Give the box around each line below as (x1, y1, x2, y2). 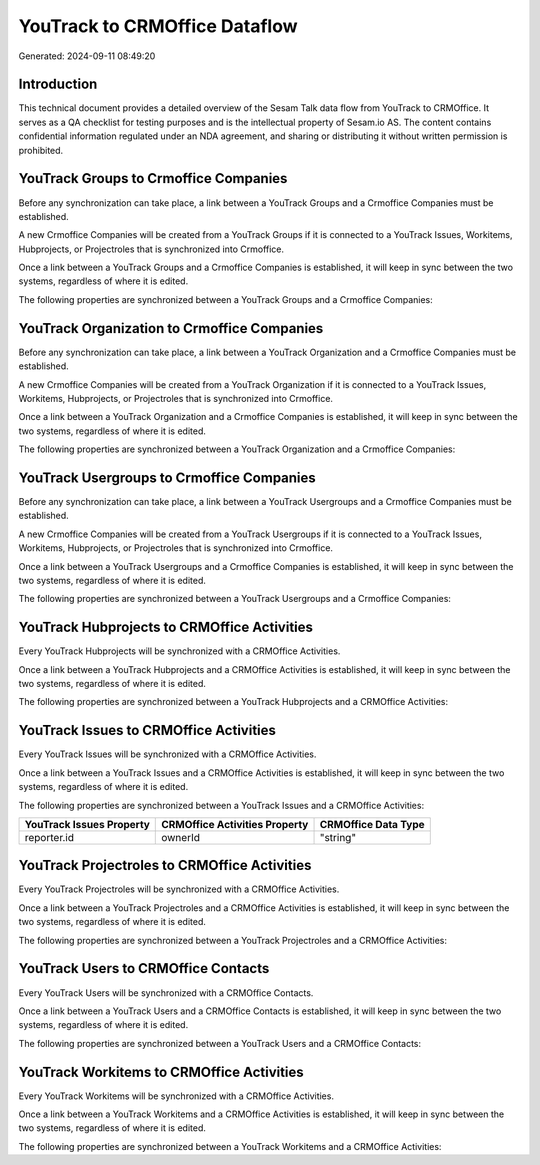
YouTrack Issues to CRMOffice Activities (18, 722, 277, 739)
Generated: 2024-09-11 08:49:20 (18, 50, 156, 62)
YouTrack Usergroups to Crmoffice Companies (18, 469, 317, 486)
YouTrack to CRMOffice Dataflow (18, 15, 299, 37)
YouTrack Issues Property (24, 817, 150, 831)
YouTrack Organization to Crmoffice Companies (18, 320, 324, 337)
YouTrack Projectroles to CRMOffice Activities (18, 857, 312, 874)
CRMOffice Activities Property (161, 817, 309, 831)
